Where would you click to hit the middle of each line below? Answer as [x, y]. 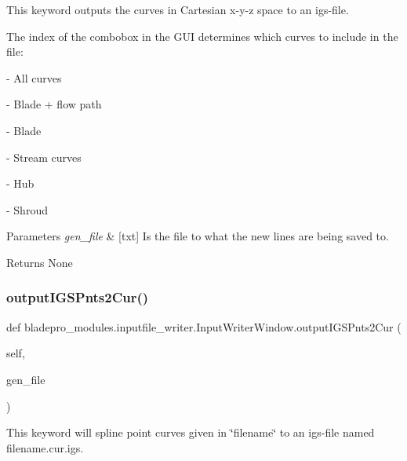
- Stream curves [44, 157]
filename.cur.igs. [45, 447]
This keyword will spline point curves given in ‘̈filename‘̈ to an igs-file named [191, 432]
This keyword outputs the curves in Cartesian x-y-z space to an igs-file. [178, 9]
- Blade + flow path [54, 104]
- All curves [34, 77]
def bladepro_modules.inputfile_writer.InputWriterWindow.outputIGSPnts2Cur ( [204, 326]
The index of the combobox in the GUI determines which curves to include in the [202, 36]
